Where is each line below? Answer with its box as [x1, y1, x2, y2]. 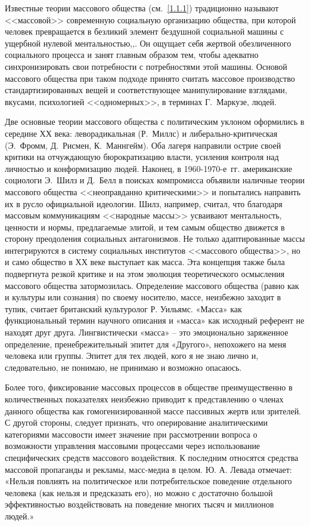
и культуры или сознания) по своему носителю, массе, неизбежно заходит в [5, 291, 281, 303]
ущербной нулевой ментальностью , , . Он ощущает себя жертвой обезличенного [5, 36, 292, 49]
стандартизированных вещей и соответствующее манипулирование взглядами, [5, 84, 287, 96]
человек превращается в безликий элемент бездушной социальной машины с [5, 25, 284, 38]
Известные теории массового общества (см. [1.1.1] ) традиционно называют [5, 2, 279, 14]
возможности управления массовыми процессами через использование [5, 439, 261, 452]
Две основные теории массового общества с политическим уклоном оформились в [5, 115, 305, 128]
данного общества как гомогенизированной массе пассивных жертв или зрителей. [5, 404, 302, 417]
